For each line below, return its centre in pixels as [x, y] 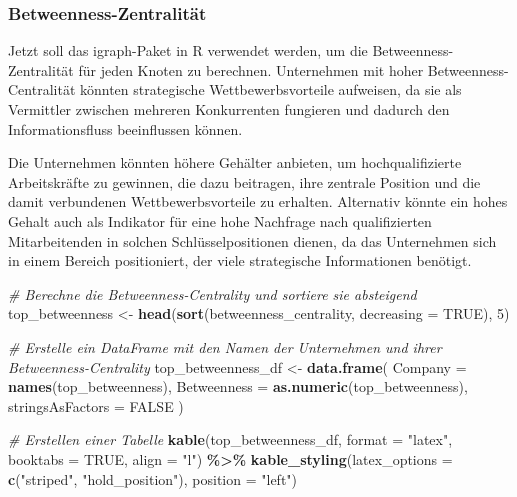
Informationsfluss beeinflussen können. [125, 128]
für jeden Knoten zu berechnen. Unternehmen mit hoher [251, 69]
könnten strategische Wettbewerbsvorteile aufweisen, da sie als [270, 89]
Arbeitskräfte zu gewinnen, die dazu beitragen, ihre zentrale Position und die [244, 181]
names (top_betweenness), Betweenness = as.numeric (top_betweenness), [238, 386]
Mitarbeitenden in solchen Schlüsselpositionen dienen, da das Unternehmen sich [252, 240]
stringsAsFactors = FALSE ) [96, 405]
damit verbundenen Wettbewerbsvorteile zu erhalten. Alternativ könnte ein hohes [258, 201]
